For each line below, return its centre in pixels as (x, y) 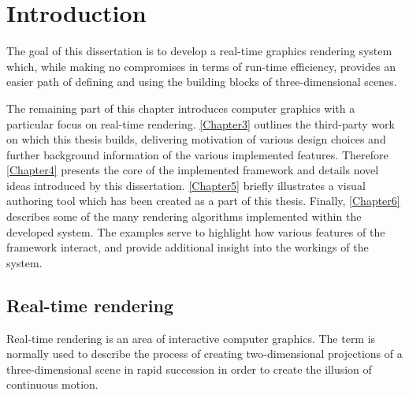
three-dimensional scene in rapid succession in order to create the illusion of (189, 369)
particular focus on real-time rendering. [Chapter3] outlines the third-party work (201, 123)
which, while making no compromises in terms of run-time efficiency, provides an (201, 66)
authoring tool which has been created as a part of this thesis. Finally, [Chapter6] (203, 201)
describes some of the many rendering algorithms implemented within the (184, 216)
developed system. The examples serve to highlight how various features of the (196, 231)
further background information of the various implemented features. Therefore (197, 154)
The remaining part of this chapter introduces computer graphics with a (181, 108)
